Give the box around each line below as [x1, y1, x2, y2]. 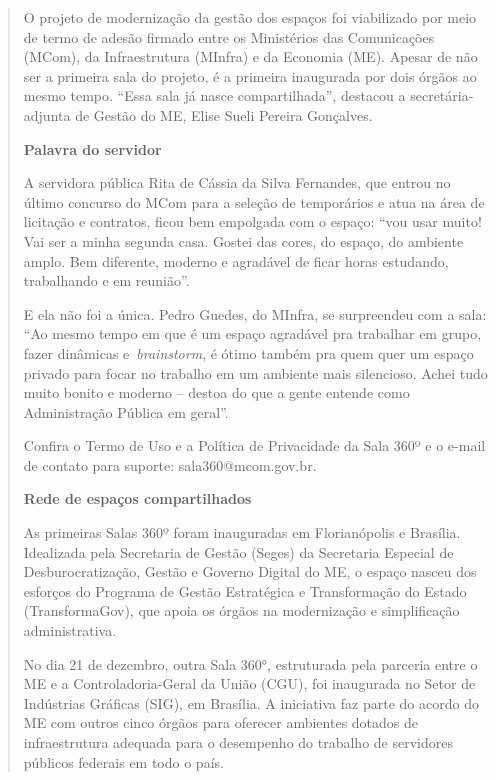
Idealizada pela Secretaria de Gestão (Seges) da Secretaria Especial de [23, 541, 454, 562]
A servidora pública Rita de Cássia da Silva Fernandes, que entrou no [23, 172, 451, 193]
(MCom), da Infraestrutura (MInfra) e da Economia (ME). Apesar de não [23, 46, 478, 67]
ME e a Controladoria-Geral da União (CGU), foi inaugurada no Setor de [23, 673, 476, 694]
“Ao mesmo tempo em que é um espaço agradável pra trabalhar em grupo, [23, 323, 482, 344]
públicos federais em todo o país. [23, 751, 224, 772]
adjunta [23, 104, 71, 125]
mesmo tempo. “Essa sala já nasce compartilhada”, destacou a [23, 85, 406, 106]
